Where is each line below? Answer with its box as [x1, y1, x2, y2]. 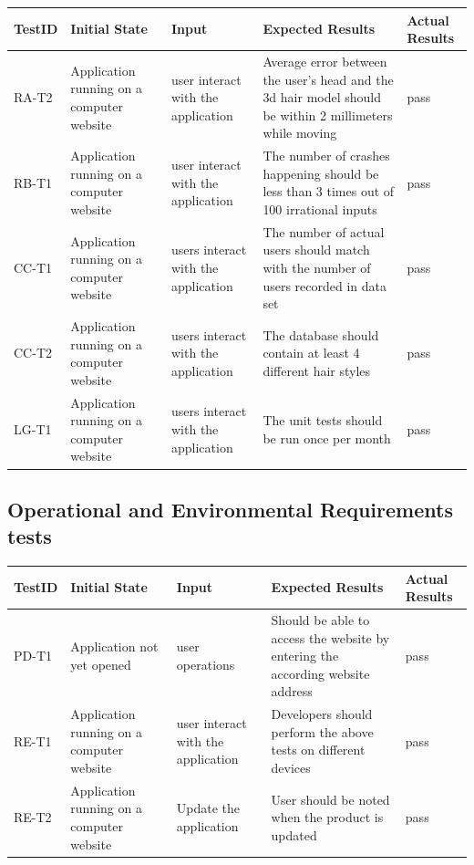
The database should [263, 325, 379, 344]
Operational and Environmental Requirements [7, 495, 453, 523]
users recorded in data [263, 276, 386, 295]
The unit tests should [263, 411, 383, 430]
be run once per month [263, 428, 391, 447]
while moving [263, 123, 337, 142]
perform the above [271, 722, 374, 741]
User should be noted [271, 789, 390, 808]
